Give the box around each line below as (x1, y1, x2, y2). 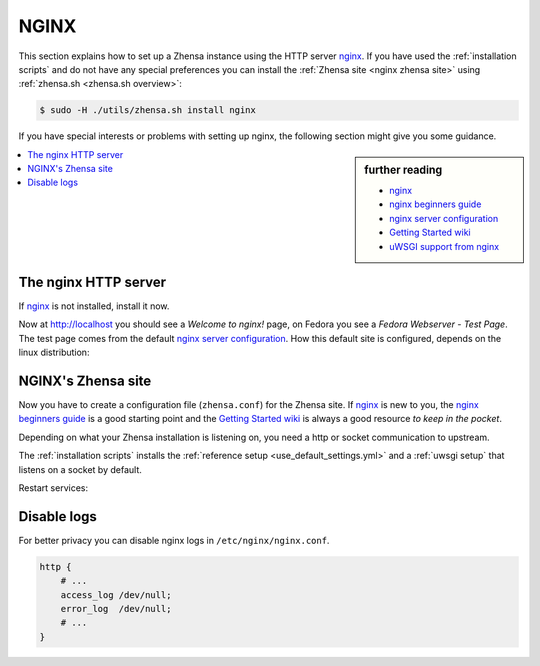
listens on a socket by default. (18, 463, 142, 475)
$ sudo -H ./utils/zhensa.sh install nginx (39, 105, 257, 116)
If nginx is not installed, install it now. (18, 300, 170, 312)
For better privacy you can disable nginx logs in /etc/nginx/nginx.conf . (18, 534, 330, 546)
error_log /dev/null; (60, 603, 172, 615)
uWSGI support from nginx (389, 240, 500, 252)
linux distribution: (18, 346, 90, 359)
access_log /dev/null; (60, 589, 172, 600)
